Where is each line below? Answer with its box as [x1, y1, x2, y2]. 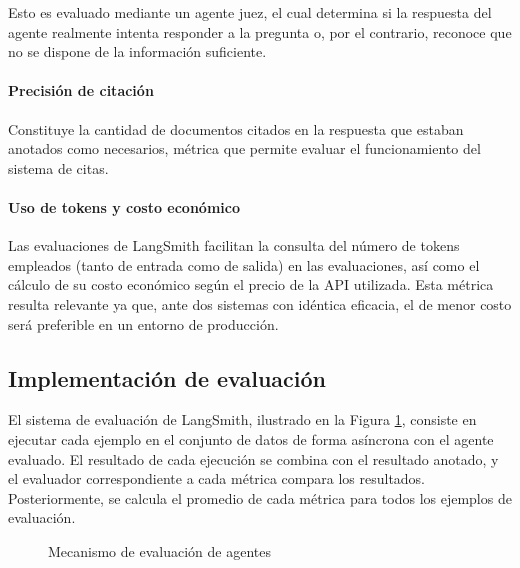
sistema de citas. [8, 157, 109, 178]
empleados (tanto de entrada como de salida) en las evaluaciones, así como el [8, 254, 480, 275]
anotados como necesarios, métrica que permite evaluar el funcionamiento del [8, 138, 481, 159]
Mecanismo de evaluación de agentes [48, 540, 271, 561]
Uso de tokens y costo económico [8, 196, 240, 217]
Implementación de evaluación [8, 362, 327, 393]
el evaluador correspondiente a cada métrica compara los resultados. [8, 468, 426, 489]
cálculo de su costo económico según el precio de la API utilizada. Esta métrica [8, 274, 494, 295]
